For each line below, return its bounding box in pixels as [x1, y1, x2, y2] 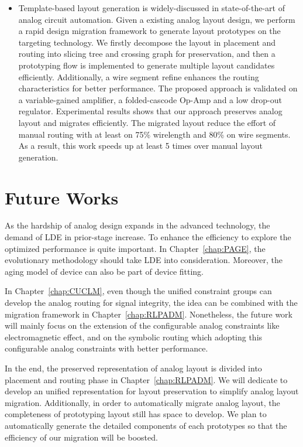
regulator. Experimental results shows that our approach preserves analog [18, 105, 283, 117]
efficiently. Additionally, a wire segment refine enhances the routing [18, 70, 259, 83]
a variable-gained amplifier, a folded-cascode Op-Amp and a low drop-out [18, 93, 282, 105]
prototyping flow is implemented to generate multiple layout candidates [18, 59, 275, 71]
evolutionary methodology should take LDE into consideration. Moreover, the [5, 254, 283, 266]
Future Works [5, 185, 119, 209]
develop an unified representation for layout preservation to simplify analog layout [5, 385, 299, 397]
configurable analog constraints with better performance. [5, 342, 208, 354]
